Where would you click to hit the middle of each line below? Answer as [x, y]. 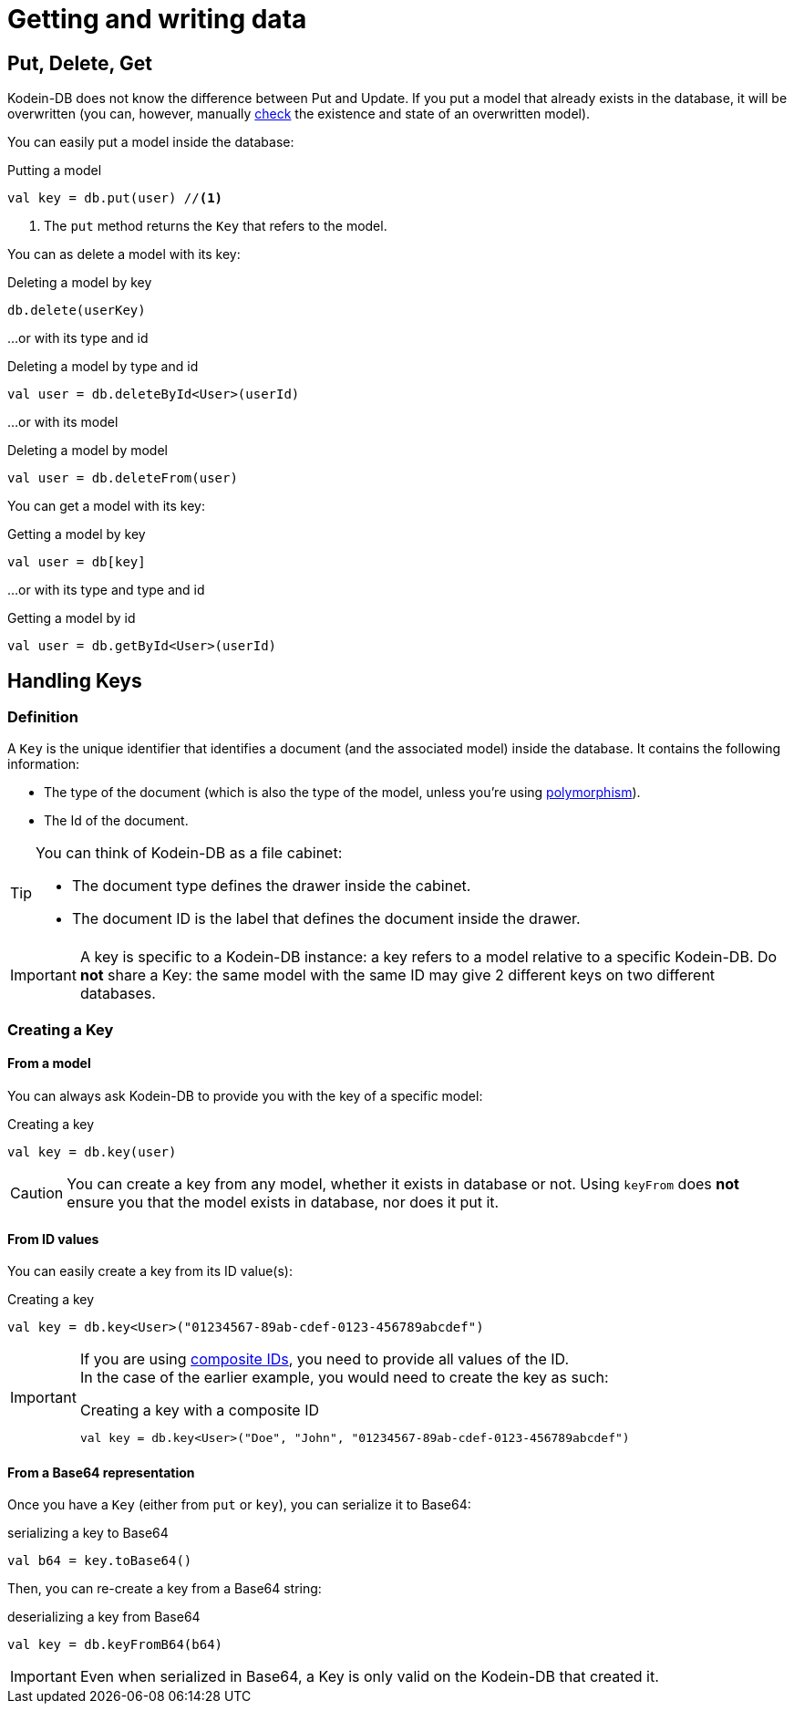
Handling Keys [75, 680]
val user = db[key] [77, 562]
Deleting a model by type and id [103, 367]
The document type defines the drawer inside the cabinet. [272, 886]
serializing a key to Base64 [88, 1533]
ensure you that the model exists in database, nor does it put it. [283, 1202]
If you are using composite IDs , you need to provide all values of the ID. [324, 1359]
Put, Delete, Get [80, 63]
